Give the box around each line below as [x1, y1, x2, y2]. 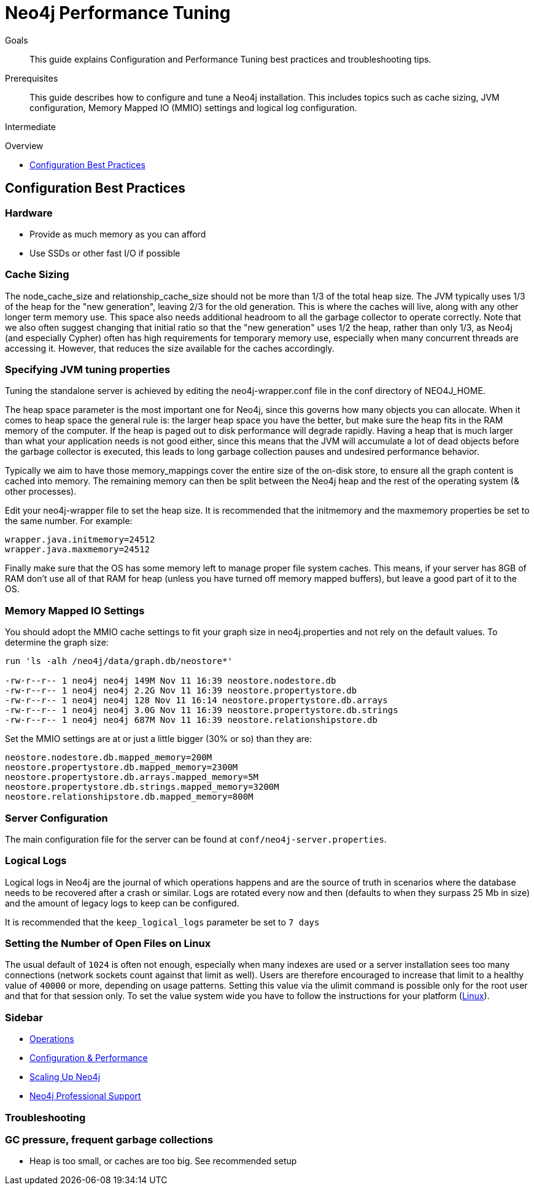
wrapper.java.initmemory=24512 [5, 535, 155, 545]
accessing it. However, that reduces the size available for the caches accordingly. [5, 342, 335, 354]
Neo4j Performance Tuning [5, 2, 231, 23]
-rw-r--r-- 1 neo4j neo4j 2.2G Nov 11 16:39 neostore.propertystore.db [5, 686, 357, 696]
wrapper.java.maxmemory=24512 [5, 544, 150, 555]
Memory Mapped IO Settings [5, 604, 145, 617]
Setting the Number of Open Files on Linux [5, 937, 211, 950]
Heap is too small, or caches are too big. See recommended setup [29, 1156, 297, 1167]
